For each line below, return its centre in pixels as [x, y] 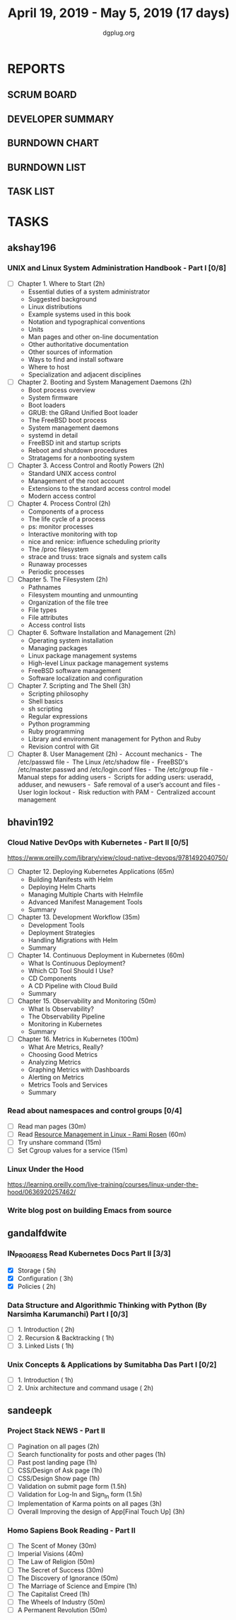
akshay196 [32, 248]
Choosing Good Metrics [63, 1055]
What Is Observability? [61, 1009]
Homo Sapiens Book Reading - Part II [71, 1530]
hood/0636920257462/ [42, 1192]
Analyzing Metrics [54, 1063]
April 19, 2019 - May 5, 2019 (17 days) [119, 13]
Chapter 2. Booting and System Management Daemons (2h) [105, 382]
